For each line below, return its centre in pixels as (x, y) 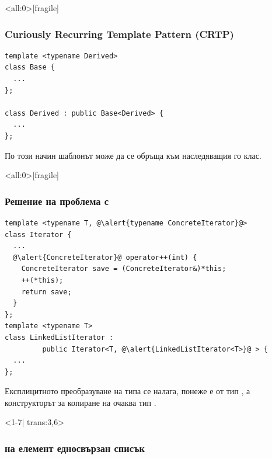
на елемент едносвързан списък (75, 448)
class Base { (30, 67)
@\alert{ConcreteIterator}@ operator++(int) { (105, 257)
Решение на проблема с (57, 201)
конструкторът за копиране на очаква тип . (81, 402)
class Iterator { (38, 234)
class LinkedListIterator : (59, 337)
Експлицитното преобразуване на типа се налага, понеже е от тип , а (128, 391)
